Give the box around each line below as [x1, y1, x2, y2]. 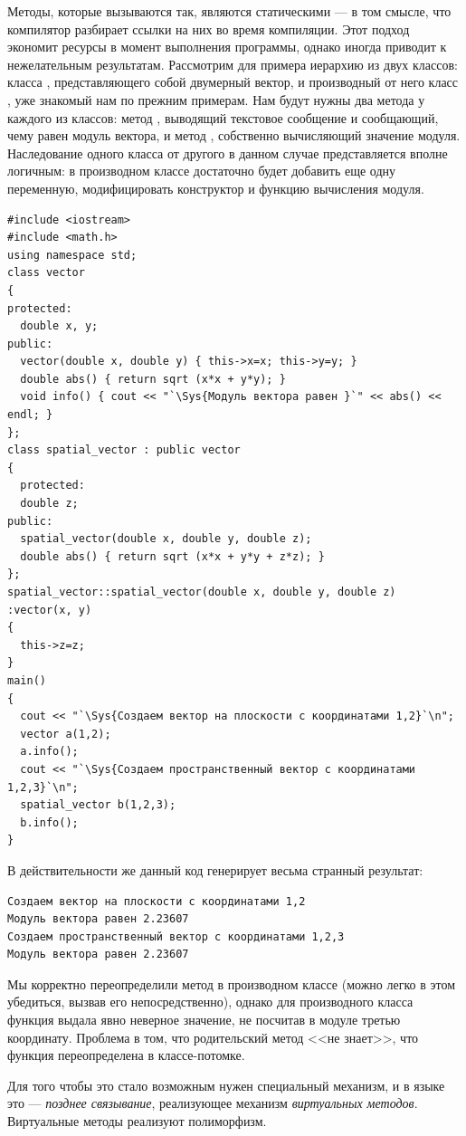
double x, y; [20, 320, 99, 333]
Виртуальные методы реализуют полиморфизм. [7, 1112, 267, 1131]
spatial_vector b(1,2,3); [20, 798, 176, 812]
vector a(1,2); [20, 727, 111, 740]
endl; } [7, 408, 53, 422]
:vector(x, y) [7, 603, 92, 616]
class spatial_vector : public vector [7, 444, 241, 457]
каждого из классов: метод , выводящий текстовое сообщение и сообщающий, [7, 108, 439, 127]
